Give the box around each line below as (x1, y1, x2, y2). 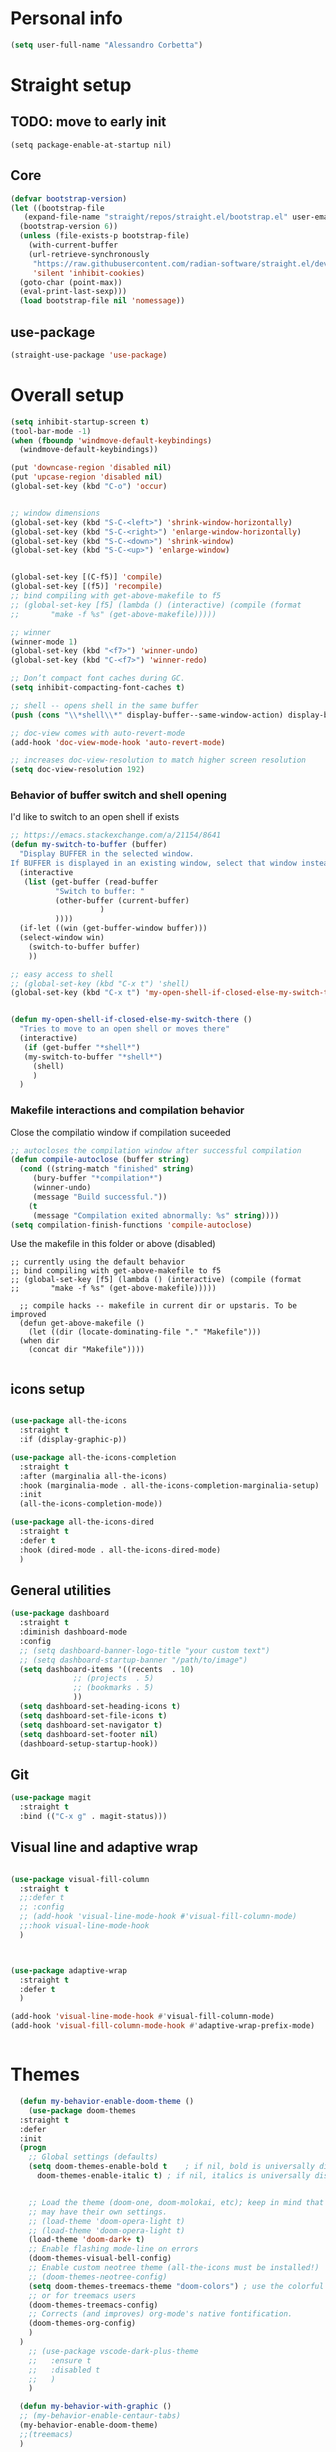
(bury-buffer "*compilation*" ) (32, 1173, 163, 1184)
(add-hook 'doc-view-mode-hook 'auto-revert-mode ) (10, 737, 226, 747)
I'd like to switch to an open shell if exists (10, 811, 180, 823)
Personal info (10, 7, 123, 30)
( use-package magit (10, 1793, 92, 1803)
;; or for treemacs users (28, 2290, 137, 2301)
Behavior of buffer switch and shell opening (10, 788, 227, 802)
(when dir (19, 1336, 60, 1346)
